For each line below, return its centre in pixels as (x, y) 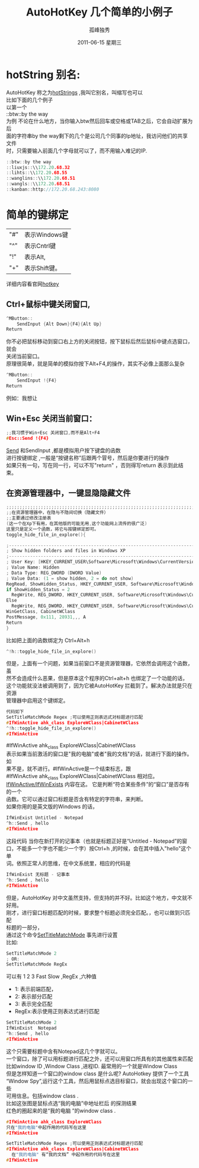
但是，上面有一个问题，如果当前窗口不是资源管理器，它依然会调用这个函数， (99, 664)
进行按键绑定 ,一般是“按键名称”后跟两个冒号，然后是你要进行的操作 (88, 458)
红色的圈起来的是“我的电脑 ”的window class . (61, 1110)
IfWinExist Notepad (32, 1028)
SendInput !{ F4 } (37, 380)
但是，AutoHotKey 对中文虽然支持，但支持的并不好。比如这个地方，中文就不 (99, 897)
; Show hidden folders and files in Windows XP (66, 551)
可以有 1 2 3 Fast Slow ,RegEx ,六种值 (51, 976)
